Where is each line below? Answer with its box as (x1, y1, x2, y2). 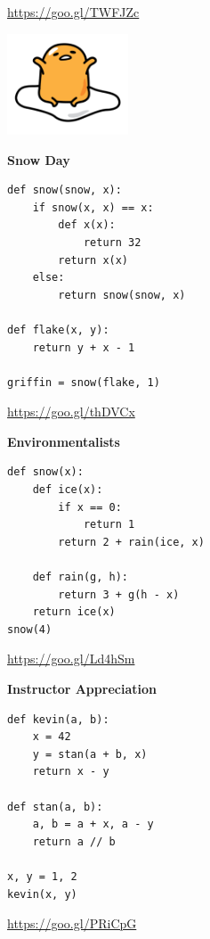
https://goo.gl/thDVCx (7, 402, 135, 421)
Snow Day (7, 150, 70, 169)
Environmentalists (7, 432, 120, 450)
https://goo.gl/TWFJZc (7, 3, 140, 21)
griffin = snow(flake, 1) (7, 375, 160, 389)
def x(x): (58, 218, 116, 232)
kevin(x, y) (7, 887, 77, 901)
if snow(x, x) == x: (32, 201, 154, 214)
